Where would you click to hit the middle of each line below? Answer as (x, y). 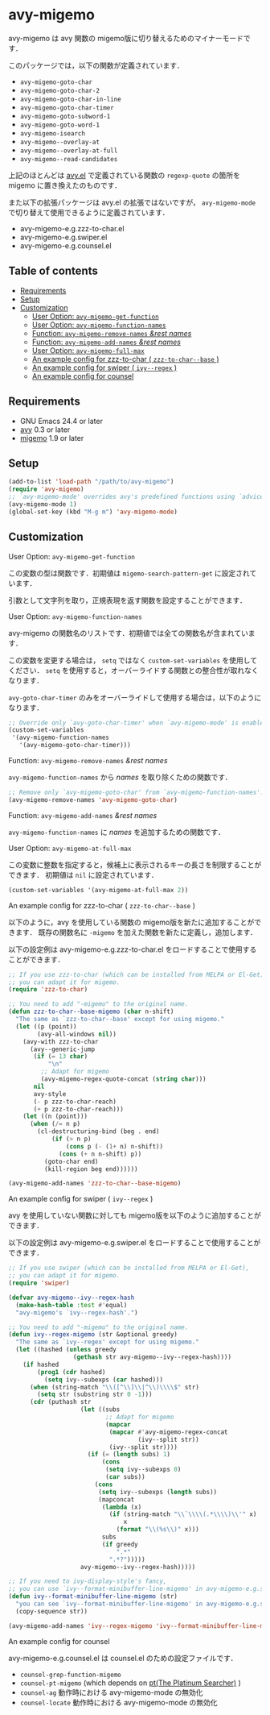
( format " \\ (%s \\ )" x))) (157, 1530)
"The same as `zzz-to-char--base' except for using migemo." (120, 1019)
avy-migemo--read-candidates (69, 159)
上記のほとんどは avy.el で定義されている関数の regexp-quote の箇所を (125, 175)
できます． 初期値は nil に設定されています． (83, 874)
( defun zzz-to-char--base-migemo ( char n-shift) (91, 1012)
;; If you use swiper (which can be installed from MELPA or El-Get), (129, 1268)
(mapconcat (116, 1499)
